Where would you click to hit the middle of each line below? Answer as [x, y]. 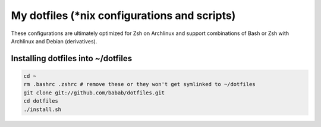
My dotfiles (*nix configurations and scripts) [123, 15]
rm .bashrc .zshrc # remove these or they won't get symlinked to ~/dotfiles [139, 84]
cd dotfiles [41, 101]
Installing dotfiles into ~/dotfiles [72, 58]
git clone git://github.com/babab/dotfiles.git [94, 93]
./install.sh [43, 109]
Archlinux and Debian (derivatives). [54, 41]
